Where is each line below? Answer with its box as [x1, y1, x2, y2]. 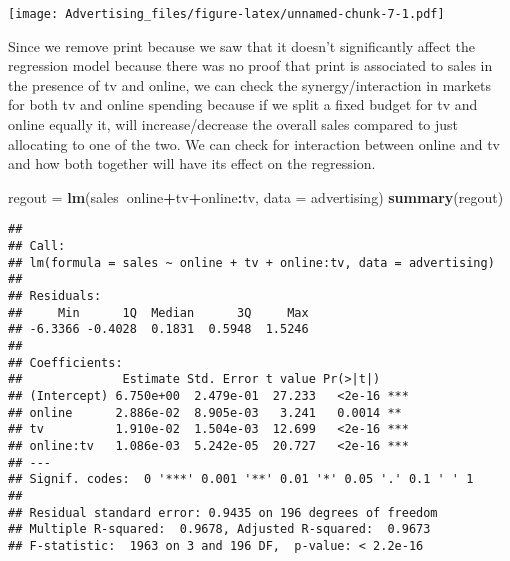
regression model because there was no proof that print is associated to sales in [8, 55, 493, 76]
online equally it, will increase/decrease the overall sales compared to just [8, 114, 459, 135]
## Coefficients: [8, 355, 123, 370]
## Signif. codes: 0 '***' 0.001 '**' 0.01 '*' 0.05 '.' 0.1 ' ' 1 [8, 472, 474, 487]
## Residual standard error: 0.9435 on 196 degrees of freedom [8, 505, 438, 520]
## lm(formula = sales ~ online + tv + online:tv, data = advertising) [8, 255, 495, 270]
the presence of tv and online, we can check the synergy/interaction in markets [8, 74, 491, 95]
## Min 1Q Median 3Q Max [8, 305, 309, 320]
